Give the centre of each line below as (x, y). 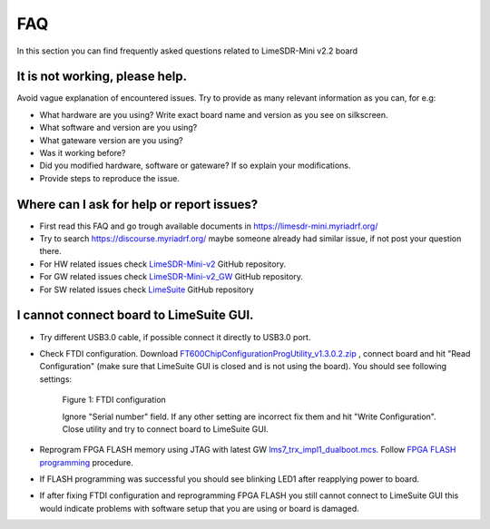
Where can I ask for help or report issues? (137, 204)
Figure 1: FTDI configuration (114, 400)
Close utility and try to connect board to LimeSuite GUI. (165, 429)
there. (51, 251)
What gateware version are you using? (111, 140)
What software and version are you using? (118, 128)
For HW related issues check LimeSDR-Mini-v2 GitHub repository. (162, 264)
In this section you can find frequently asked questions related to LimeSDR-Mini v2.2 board (187, 51)
